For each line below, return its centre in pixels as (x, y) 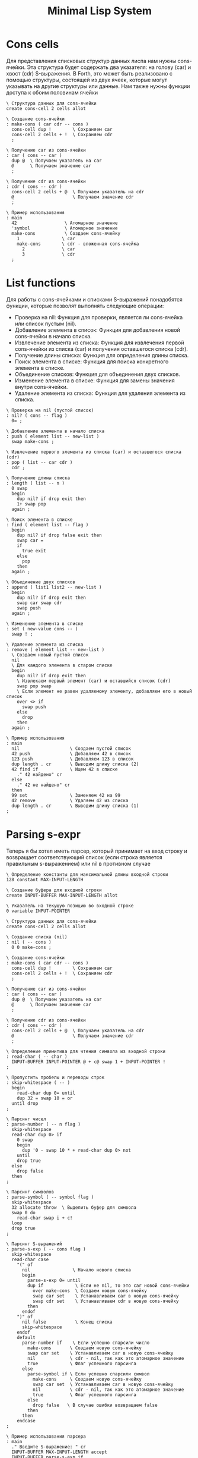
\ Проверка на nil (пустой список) (50, 410)
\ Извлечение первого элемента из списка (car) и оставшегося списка (94, 452)
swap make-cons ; (33, 441)
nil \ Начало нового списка (76, 1270)
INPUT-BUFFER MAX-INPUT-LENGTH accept (60, 1452)
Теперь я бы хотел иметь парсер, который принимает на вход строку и (97, 851)
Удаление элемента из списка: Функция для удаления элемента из (100, 393)
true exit (34, 551)
